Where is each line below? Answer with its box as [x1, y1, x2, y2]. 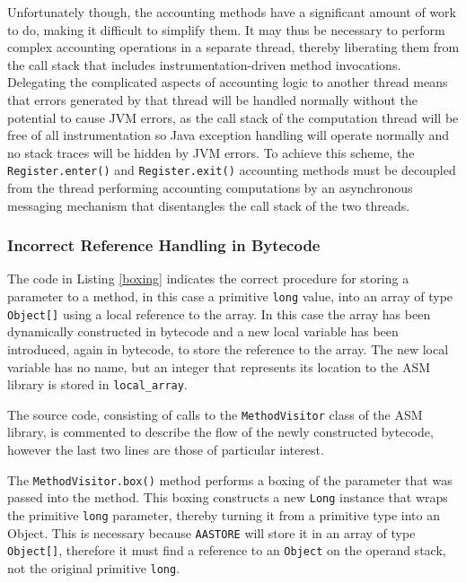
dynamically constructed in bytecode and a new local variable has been [7, 322, 399, 341]
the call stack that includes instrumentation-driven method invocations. [7, 55, 401, 74]
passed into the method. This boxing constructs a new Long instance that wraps [7, 488, 448, 507]
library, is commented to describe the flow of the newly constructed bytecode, [7, 422, 434, 441]
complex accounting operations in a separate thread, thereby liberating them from [7, 38, 460, 57]
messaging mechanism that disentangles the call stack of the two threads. [7, 196, 410, 214]
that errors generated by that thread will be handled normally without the [7, 90, 418, 109]
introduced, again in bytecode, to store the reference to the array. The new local [7, 339, 449, 358]
